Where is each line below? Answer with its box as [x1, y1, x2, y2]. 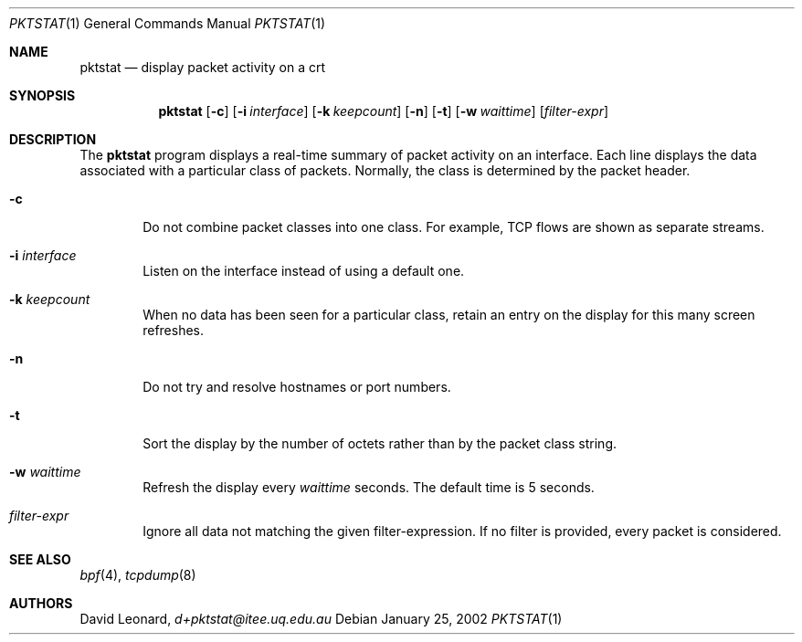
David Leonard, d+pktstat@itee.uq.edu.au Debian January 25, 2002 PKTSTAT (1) [79, 611, 563, 626]
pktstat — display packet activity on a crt [79, 59, 326, 75]
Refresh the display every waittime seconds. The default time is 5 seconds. [142, 479, 595, 495]
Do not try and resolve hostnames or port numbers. [142, 379, 451, 395]
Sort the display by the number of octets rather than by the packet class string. [142, 436, 617, 451]
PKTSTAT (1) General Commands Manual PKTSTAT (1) [9, 16, 326, 31]
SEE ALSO [9, 552, 71, 567]
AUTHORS [9, 595, 73, 611]
